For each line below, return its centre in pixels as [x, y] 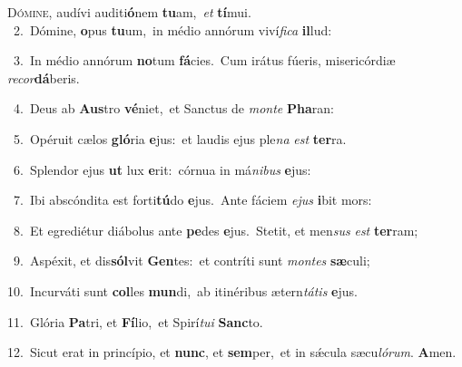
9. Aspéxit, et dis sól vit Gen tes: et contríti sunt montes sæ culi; [192, 261]
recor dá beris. [44, 77]
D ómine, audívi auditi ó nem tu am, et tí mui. [129, 12]
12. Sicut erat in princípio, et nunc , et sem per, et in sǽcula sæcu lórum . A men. [232, 352]
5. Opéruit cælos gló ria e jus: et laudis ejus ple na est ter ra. [180, 138]
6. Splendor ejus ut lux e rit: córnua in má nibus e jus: [162, 169]
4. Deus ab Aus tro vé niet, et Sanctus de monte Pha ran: [173, 108]
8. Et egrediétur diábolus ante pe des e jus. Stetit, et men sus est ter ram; [216, 230]
